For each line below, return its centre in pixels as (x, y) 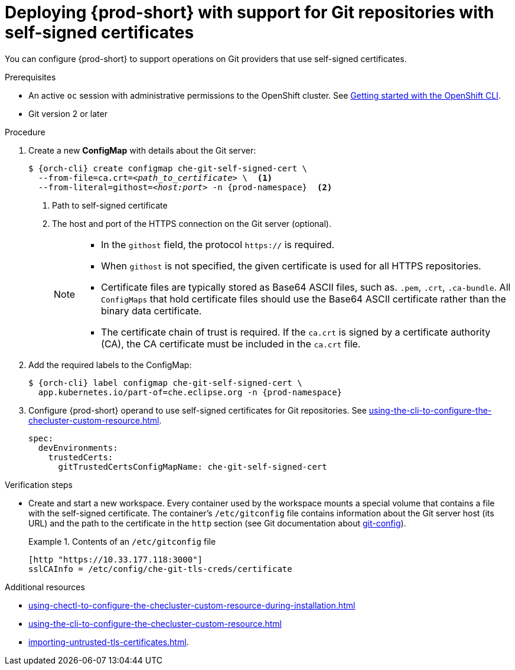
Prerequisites (30, 77)
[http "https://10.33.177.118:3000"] (116, 559)
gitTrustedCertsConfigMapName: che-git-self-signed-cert (193, 466)
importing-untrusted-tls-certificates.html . (109, 642)
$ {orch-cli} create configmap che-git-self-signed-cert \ (168, 168)
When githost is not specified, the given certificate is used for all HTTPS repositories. (291, 266)
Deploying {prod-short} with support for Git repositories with (250, 12)
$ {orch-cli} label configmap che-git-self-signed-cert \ (165, 383)
